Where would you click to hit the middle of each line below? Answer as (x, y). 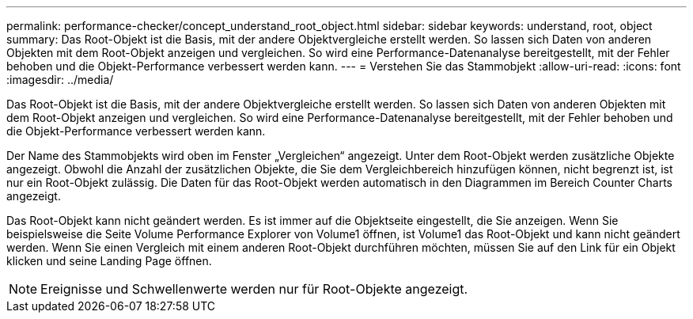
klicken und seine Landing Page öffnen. (109, 261)
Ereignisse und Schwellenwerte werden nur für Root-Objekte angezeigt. (254, 289)
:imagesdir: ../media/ (60, 80)
